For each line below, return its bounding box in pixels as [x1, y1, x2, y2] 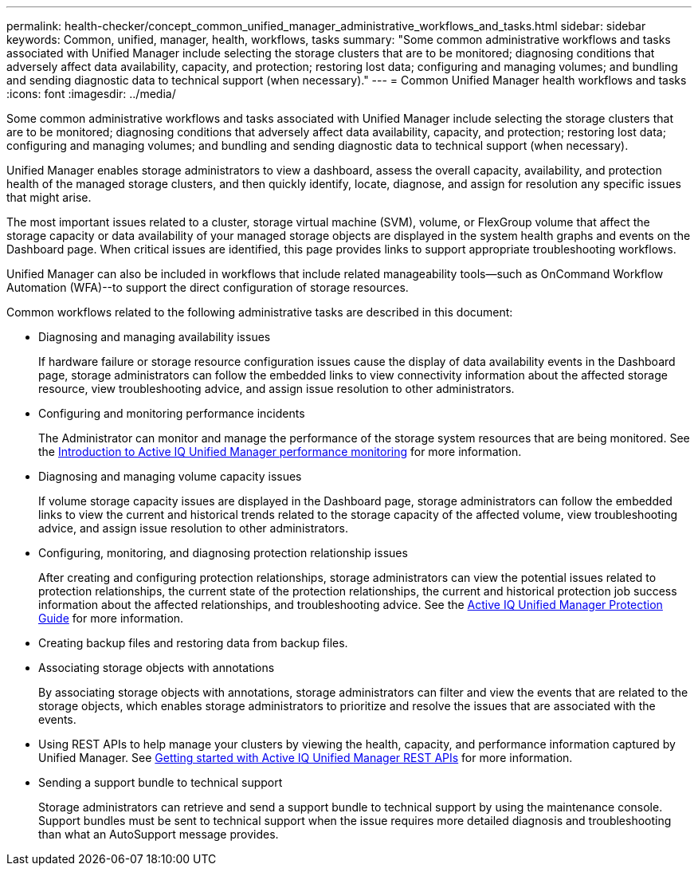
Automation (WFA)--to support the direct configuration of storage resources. [6, 281, 409, 294]
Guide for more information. [38, 611, 184, 625]
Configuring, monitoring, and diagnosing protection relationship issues [38, 546, 408, 560]
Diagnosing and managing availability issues [38, 330, 271, 344]
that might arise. [6, 191, 92, 204]
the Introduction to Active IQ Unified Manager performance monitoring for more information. [38, 445, 522, 458]
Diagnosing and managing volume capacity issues [38, 469, 302, 483]
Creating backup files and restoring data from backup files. [38, 636, 348, 650]
